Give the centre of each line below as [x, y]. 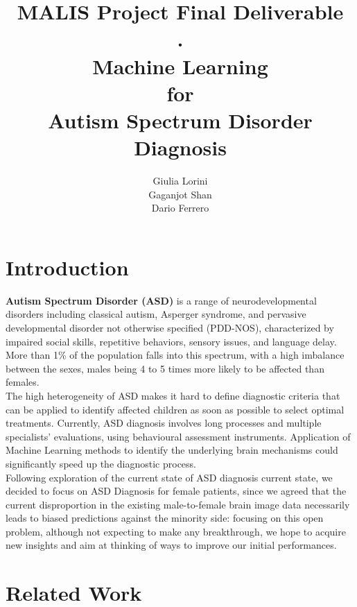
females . [23, 382]
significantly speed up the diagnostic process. [101, 463]
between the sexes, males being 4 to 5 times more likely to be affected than [165, 368]
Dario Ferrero [180, 208]
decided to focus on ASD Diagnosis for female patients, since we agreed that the [176, 491]
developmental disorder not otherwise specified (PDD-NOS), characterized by [170, 327]
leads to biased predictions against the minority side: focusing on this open [165, 518]
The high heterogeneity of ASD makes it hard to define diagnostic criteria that [173, 395]
